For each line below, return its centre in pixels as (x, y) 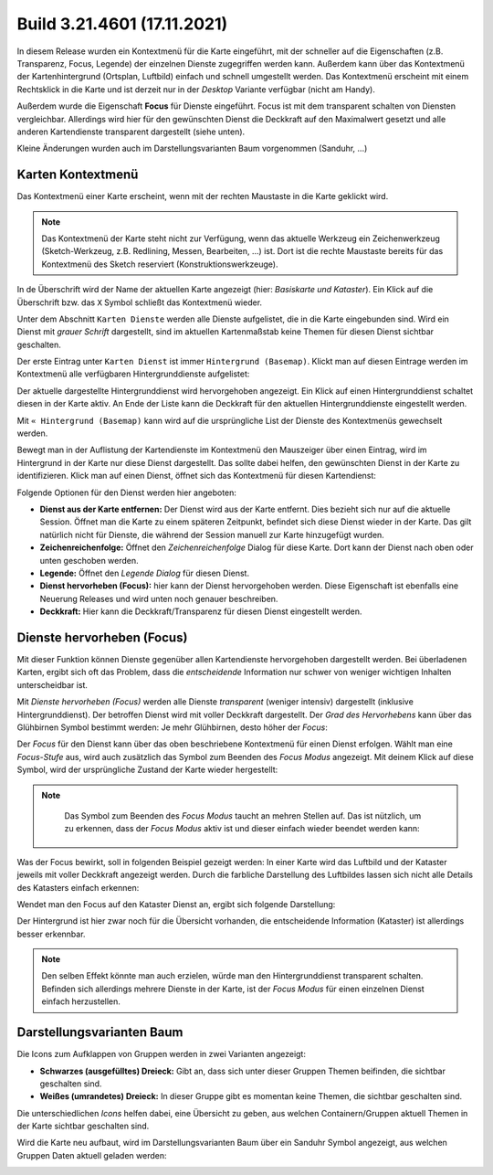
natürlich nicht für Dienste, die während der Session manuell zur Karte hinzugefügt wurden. (212, 535)
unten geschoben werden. (89, 560)
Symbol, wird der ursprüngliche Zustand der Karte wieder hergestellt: (147, 770)
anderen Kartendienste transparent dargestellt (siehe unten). (131, 132)
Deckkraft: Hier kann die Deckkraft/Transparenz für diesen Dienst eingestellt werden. (201, 611)
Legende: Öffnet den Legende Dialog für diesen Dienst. (145, 573)
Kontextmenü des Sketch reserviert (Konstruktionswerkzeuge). (160, 264)
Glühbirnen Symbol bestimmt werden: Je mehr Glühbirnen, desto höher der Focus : (172, 727)
